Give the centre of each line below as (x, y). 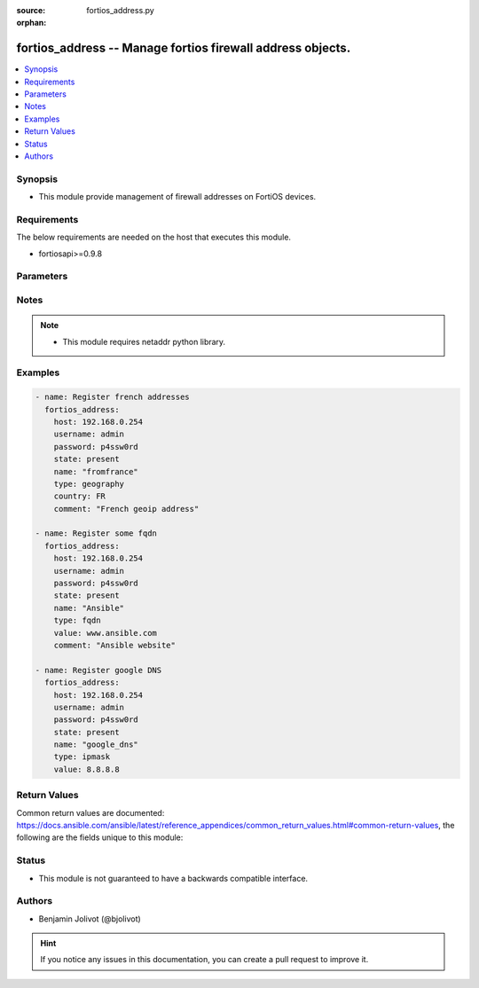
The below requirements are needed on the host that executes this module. (154, 237)
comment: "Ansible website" (115, 645)
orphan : (31, 23)
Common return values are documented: (90, 812)
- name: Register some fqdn (96, 533)
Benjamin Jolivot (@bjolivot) (90, 919)
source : (31, 10)
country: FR (80, 496)
